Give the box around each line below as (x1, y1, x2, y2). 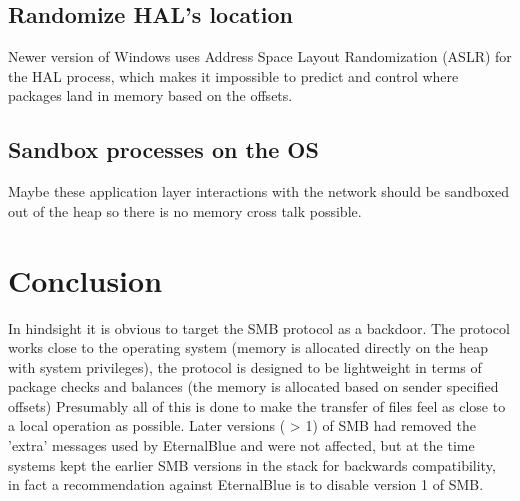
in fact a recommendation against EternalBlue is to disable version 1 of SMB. (8, 474, 484, 495)
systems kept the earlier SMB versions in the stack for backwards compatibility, (8, 454, 496, 475)
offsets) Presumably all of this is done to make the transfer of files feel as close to (8, 395, 506, 416)
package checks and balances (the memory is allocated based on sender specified (8, 376, 499, 397)
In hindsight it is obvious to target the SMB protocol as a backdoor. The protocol (8, 317, 510, 338)
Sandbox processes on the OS (8, 134, 319, 165)
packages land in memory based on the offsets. (8, 85, 293, 106)
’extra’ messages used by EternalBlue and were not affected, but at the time (8, 435, 475, 456)
